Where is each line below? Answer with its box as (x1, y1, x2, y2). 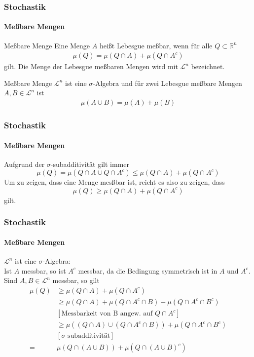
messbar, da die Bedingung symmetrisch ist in (78, 265, 218, 276)
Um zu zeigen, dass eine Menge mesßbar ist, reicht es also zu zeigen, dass (4, 177, 225, 187)
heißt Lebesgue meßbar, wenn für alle (99, 40, 213, 50)
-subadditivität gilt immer (50, 159, 130, 169)
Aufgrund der (4, 159, 45, 169)
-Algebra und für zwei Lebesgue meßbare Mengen (93, 78, 242, 88)
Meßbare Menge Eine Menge (4, 40, 90, 50)
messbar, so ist (21, 265, 66, 276)
